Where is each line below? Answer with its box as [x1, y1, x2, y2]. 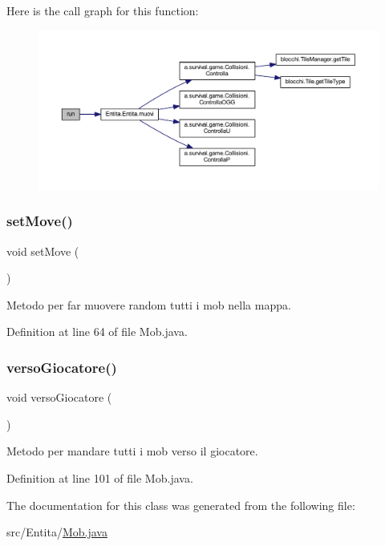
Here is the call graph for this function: [6, 2, 199, 18]
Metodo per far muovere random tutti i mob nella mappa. [6, 296, 291, 313]
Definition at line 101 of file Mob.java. [6, 469, 193, 486]
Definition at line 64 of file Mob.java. [6, 323, 188, 340]
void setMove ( [6, 242, 79, 259]
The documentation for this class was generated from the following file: [6, 496, 355, 513]
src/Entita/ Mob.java [6, 524, 107, 540]
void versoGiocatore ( [6, 389, 112, 406]
